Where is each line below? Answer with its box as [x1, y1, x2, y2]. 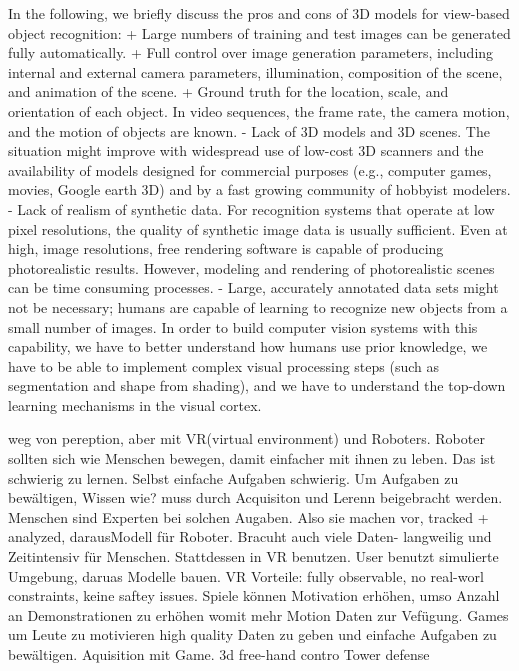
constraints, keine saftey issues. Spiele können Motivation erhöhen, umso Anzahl [8, 585, 500, 606]
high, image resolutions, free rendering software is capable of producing [8, 238, 444, 259]
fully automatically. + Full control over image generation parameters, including [8, 42, 494, 63]
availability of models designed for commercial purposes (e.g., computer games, [8, 159, 492, 180]
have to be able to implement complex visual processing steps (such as [8, 355, 440, 376]
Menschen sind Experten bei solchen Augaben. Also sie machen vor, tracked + [8, 506, 489, 527]
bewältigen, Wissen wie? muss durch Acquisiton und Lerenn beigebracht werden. [8, 487, 503, 508]
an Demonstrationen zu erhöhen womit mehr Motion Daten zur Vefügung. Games [8, 604, 509, 625]
